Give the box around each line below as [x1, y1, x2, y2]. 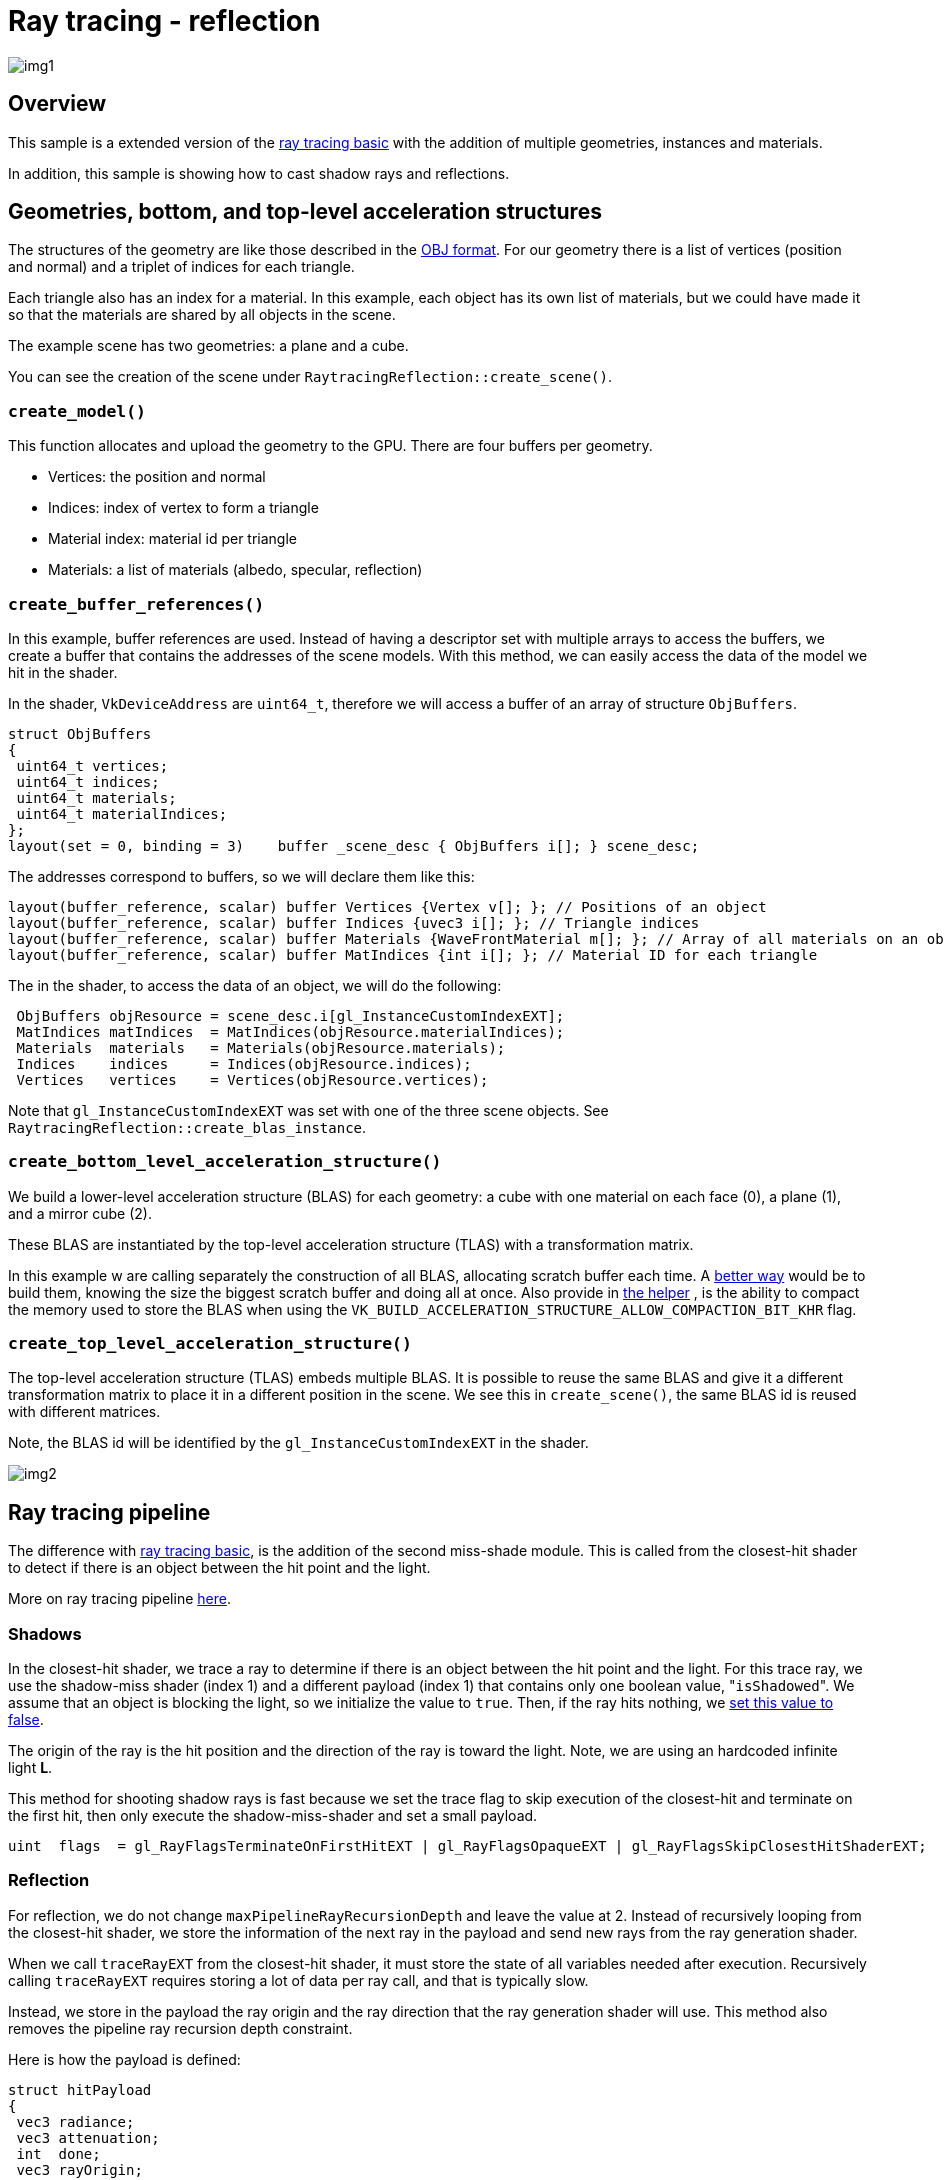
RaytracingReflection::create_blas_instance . [8, 1118, 367, 1136]
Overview [8, 91, 107, 117]
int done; [16, 2145, 101, 2162]
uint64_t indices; [16, 773, 160, 790]
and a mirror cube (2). [8, 1204, 152, 1222]
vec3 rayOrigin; [16, 2161, 143, 2178]
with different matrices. [8, 1403, 161, 1421]
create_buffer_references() [8, 594, 265, 614]
